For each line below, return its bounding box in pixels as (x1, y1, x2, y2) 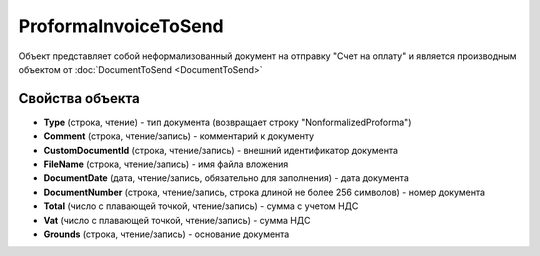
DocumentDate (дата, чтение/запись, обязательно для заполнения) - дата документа (43, 172, 409, 184)
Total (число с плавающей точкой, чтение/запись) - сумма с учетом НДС (43, 200, 359, 212)
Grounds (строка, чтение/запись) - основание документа (43, 228, 290, 240)
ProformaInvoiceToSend (18, 15, 224, 37)
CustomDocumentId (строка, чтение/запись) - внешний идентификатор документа (43, 144, 399, 156)
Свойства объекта (18, 90, 140, 107)
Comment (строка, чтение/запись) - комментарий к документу (43, 130, 315, 142)
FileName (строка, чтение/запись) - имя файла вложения (43, 158, 289, 170)
